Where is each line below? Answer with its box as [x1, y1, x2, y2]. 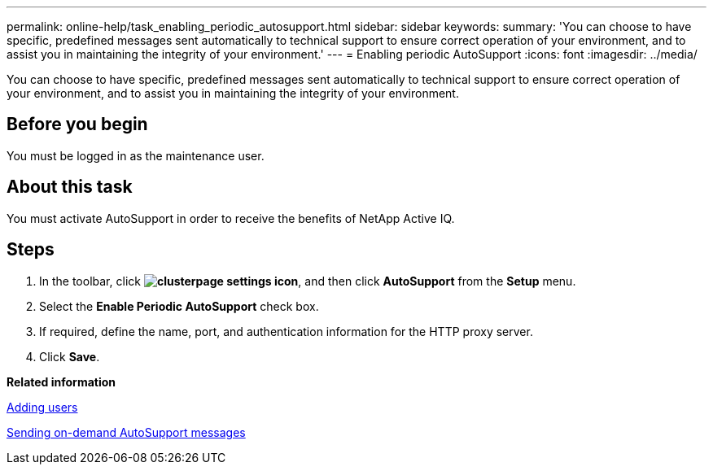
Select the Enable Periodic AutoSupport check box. [39, 299, 319, 313]
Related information [7, 374, 116, 389]
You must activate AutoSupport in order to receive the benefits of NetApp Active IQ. [7, 211, 455, 225]
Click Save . [39, 349, 100, 364]
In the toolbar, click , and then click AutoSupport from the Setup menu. [39, 273, 576, 288]
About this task [7, 177, 133, 198]
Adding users [7, 399, 78, 414]
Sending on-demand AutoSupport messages [7, 425, 246, 439]
